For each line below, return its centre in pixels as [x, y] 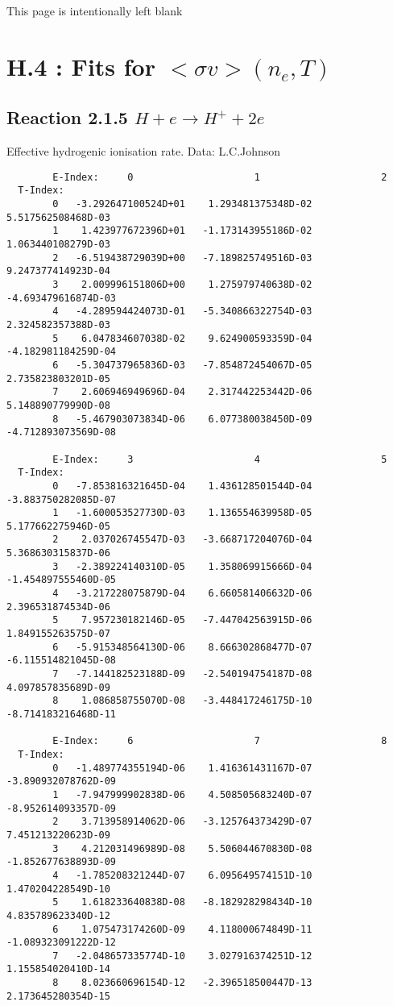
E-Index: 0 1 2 [220, 177]
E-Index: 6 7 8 [220, 741]
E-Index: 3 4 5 [220, 459]
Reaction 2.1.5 [67, 117]
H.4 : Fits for [81, 66]
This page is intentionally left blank [95, 10]
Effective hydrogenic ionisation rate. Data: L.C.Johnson [144, 151]
